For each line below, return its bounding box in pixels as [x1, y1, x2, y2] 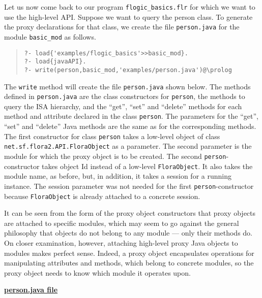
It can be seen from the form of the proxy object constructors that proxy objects [4, 208, 256, 218]
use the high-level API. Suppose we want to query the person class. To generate [4, 11, 253, 22]
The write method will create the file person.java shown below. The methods [4, 81, 251, 91]
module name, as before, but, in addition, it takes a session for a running [4, 171, 231, 181]
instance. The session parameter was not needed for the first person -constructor [4, 180, 254, 191]
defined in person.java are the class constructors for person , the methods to [4, 91, 245, 102]
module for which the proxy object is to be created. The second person [4, 151, 226, 161]
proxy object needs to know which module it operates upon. [4, 267, 191, 278]
